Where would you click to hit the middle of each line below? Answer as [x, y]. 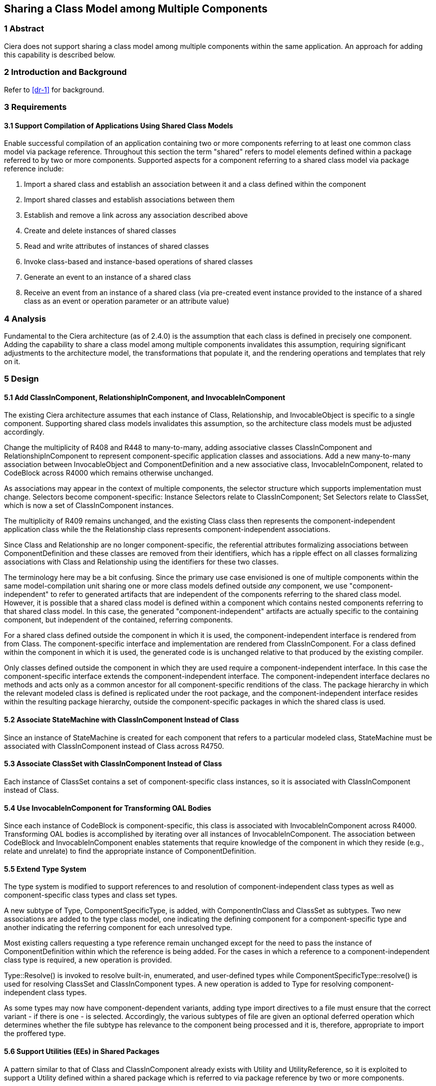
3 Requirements [35, 107]
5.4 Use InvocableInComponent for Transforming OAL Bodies [108, 808]
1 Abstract [24, 29]
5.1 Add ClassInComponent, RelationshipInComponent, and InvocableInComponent [145, 397]
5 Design [21, 379]
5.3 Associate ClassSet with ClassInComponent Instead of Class [113, 764]
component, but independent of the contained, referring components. [118, 620]
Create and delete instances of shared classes [100, 231]
